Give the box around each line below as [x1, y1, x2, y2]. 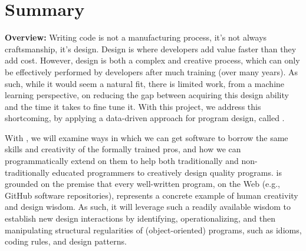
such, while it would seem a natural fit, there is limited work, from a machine [5, 77, 285, 89]
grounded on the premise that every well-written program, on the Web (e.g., [5, 178, 280, 190]
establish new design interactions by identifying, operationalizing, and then [5, 212, 275, 225]
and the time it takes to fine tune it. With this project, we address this [5, 100, 261, 112]
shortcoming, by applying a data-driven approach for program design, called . [5, 112, 285, 124]
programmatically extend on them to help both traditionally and [5, 155, 239, 167]
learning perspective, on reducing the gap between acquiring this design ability [5, 89, 289, 101]
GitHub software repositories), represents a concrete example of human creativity [5, 189, 298, 201]
